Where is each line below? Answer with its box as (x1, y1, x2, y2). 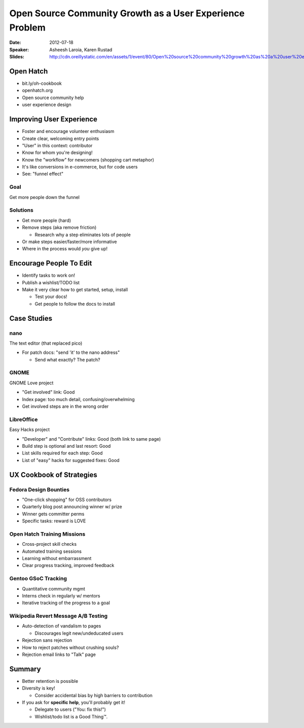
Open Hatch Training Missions (9, 531, 86, 538)
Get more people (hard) (22, 217, 71, 223)
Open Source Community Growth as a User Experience (9, 8, 245, 19)
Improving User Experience (9, 115, 98, 124)
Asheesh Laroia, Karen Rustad (49, 46, 112, 53)
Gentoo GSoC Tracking (9, 575, 67, 582)
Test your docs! (34, 293, 67, 300)
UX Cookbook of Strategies (9, 470, 97, 479)
